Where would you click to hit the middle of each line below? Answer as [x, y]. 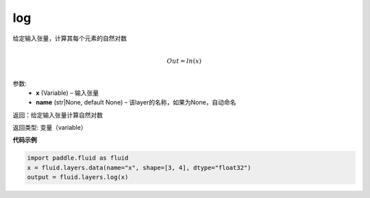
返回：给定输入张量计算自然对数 [58, 115]
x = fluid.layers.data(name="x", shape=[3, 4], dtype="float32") [139, 168]
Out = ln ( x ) [184, 61]
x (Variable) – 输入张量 [67, 93]
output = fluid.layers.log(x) [78, 177]
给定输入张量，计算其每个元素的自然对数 [70, 38]
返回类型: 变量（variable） [50, 128]
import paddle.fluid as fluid [78, 158]
